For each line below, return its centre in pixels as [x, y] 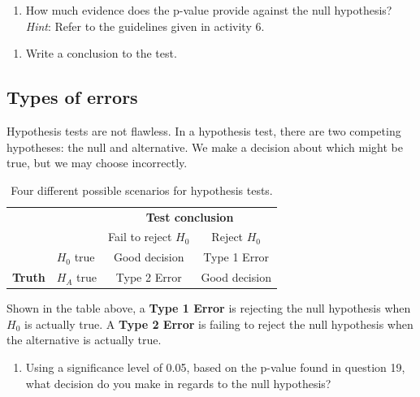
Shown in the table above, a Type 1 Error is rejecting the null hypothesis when [209, 308]
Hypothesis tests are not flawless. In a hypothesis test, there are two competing [204, 130]
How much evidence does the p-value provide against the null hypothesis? [209, 10]
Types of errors [72, 97]
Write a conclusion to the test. [101, 53]
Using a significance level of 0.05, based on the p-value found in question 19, [215, 367]
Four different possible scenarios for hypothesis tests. [142, 190]
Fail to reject [140, 237]
